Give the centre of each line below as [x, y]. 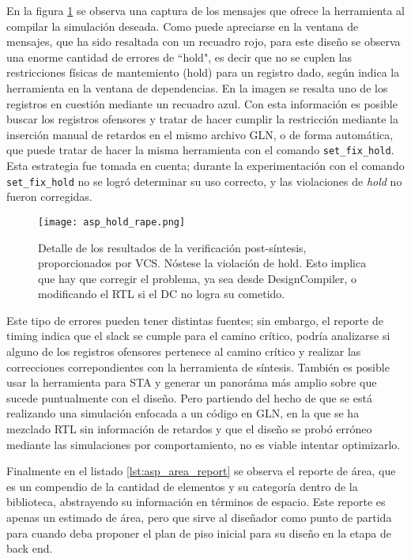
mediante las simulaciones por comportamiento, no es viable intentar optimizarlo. [204, 444]
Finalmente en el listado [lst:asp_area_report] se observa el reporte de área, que [201, 471]
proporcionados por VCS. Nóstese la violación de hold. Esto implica [202, 263]
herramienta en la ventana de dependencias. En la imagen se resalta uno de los [197, 87]
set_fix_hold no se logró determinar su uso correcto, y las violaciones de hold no [204, 181]
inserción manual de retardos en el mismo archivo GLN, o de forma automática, [200, 134]
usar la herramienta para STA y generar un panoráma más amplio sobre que [192, 382]
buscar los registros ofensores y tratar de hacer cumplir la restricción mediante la [202, 119]
